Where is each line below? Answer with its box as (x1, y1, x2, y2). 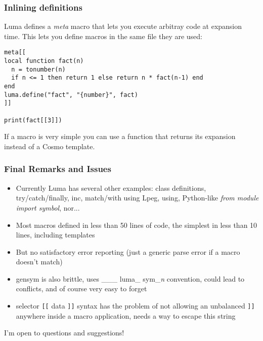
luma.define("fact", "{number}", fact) (4, 91, 138, 98)
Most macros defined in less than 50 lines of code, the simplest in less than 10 (16, 219, 257, 230)
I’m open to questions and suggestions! (4, 327, 124, 338)
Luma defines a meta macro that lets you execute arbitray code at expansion (4, 21, 242, 31)
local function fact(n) (4, 57, 84, 65)
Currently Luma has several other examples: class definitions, (16, 182, 206, 193)
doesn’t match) (16, 256, 63, 267)
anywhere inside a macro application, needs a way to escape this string (16, 310, 236, 321)
